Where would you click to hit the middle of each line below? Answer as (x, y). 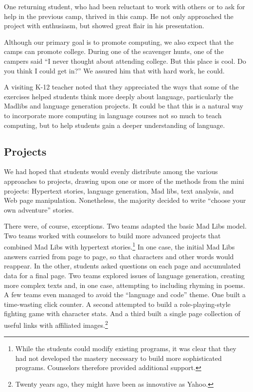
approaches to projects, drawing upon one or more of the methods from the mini (124, 181)
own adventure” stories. (39, 209)
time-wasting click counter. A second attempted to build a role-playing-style (117, 304)
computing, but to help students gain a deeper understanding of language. (115, 125)
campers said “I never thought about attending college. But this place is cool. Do (125, 61)
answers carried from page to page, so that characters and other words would (119, 256)
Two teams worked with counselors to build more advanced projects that (112, 235)
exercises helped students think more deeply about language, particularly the (119, 96)
